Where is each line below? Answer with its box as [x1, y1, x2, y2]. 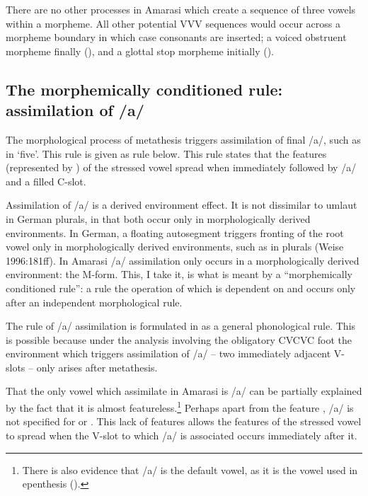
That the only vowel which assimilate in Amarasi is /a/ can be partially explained [6, 383, 362, 398]
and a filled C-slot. [6, 173, 86, 188]
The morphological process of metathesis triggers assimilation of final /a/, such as [6, 132, 361, 146]
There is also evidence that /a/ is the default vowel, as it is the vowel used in [22, 462, 358, 477]
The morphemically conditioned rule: [6, 78, 283, 100]
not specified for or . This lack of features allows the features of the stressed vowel [6, 414, 362, 429]
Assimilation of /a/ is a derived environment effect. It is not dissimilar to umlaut [6, 197, 357, 212]
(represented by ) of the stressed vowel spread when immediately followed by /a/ [6, 160, 357, 175]
